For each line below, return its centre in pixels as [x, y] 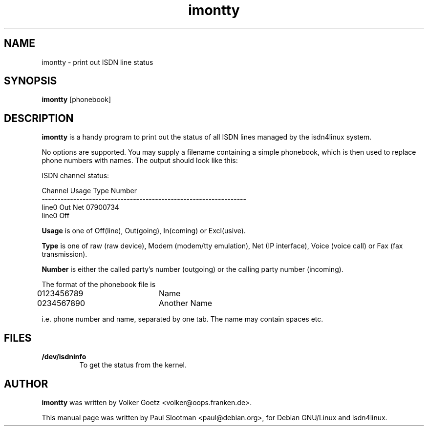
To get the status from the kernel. [133, 365]
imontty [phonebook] [76, 100]
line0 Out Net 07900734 [80, 207]
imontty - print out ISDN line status [97, 62]
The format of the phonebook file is [99, 285]
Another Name [185, 303]
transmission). [64, 254]
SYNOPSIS [31, 81]
